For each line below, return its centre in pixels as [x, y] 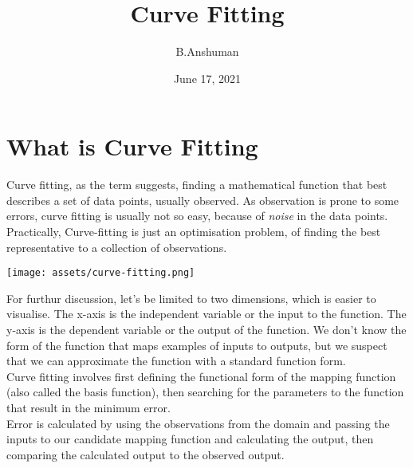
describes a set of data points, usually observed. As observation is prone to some [203, 200]
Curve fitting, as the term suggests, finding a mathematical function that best [197, 185]
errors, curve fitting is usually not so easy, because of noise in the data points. [197, 216]
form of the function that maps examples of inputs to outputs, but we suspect [197, 345]
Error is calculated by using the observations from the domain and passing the [198, 423]
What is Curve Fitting [132, 146]
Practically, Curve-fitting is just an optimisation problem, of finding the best [194, 232]
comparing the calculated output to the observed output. [146, 454]
